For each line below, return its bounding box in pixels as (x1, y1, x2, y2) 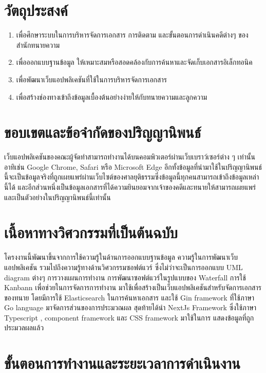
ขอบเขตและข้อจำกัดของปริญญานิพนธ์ (4, 121, 201, 143)
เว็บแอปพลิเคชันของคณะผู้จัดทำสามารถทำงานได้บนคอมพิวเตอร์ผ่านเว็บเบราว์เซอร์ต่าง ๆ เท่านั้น (4, 151, 255, 162)
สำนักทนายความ (16, 39, 60, 50)
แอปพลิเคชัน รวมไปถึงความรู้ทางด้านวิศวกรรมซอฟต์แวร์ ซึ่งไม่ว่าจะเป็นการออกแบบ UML (4, 261, 243, 272)
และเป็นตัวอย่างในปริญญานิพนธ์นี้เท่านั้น (4, 191, 111, 202)
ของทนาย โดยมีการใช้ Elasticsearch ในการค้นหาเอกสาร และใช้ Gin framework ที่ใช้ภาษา (4, 292, 255, 303)
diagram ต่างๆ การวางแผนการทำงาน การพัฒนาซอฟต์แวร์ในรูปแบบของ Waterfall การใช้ (4, 272, 246, 282)
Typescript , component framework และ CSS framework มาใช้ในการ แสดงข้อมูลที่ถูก (4, 312, 254, 323)
